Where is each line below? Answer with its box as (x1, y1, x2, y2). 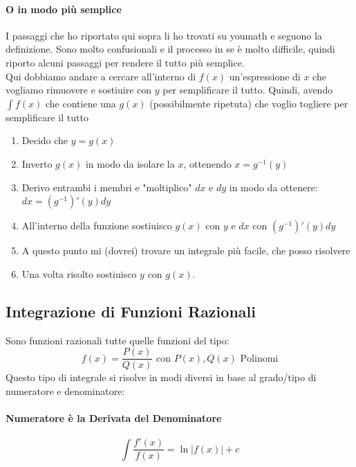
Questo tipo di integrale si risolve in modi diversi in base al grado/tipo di (6, 370, 317, 385)
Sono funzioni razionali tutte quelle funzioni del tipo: (6, 333, 229, 347)
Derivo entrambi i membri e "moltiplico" (21, 179, 192, 194)
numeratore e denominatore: (6, 383, 125, 398)
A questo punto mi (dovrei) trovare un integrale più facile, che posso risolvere (21, 243, 350, 258)
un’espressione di (229, 69, 301, 83)
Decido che (21, 133, 68, 148)
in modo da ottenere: (229, 179, 318, 194)
